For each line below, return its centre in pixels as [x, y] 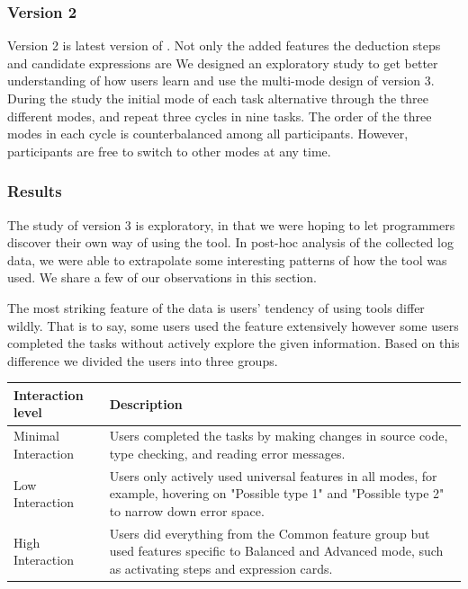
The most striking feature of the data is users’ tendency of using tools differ [216, 307]
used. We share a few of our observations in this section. [162, 277]
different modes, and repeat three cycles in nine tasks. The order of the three [220, 116]
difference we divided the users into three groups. [143, 360]
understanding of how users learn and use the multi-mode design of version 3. [221, 80]
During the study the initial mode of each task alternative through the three [218, 98]
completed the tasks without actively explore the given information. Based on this [234, 343]
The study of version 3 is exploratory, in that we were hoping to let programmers [231, 224]
